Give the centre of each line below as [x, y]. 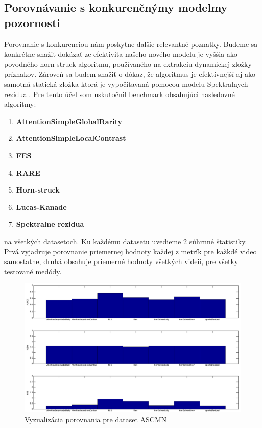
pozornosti [32, 22]
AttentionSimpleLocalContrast [71, 138]
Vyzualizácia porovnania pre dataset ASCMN [96, 419]
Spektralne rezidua [50, 224]
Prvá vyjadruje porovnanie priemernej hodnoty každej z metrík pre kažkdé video [130, 251]
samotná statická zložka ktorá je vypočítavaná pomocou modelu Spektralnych [126, 84]
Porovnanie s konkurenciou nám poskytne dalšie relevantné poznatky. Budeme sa [131, 44]
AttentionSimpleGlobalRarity [69, 121]
